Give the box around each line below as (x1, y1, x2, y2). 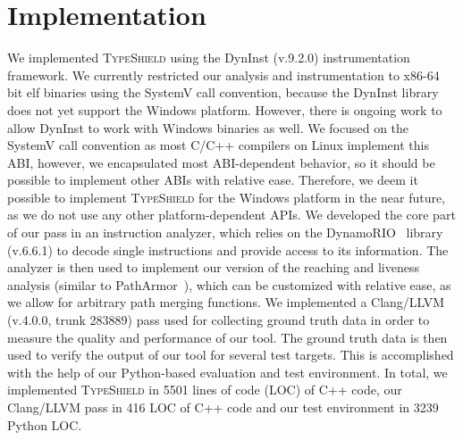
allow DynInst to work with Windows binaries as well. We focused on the (7, 118, 409, 137)
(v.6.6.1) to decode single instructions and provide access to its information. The (7, 240, 449, 259)
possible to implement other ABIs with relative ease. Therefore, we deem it (7, 170, 418, 189)
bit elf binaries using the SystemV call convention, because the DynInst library (7, 83, 439, 102)
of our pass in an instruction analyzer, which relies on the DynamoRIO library (7, 223, 443, 242)
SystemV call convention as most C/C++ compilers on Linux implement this (7, 136, 429, 154)
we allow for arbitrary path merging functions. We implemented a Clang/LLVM (7, 293, 445, 311)
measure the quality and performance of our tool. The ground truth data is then (7, 328, 448, 346)
